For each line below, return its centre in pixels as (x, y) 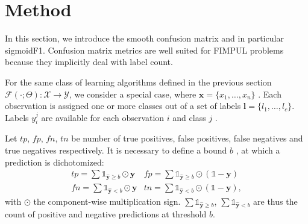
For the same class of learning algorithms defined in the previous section (138, 82)
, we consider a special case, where (133, 94)
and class (189, 117)
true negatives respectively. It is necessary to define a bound (116, 150)
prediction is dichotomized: (55, 162)
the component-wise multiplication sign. (107, 201)
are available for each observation (103, 117)
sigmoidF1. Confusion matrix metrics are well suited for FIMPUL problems (144, 50)
